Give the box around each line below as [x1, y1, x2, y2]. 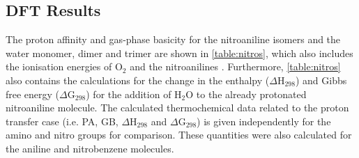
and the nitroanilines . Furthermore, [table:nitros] [130, 59, 341, 74]
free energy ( [6, 86, 60, 101]
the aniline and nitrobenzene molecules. [6, 141, 174, 155]
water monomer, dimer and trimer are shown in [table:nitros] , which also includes [6, 45, 353, 60]
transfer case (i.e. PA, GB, [6, 113, 119, 128]
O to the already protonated [185, 86, 307, 101]
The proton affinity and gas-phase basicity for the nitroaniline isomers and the [6, 32, 341, 47]
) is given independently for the [197, 113, 331, 128]
